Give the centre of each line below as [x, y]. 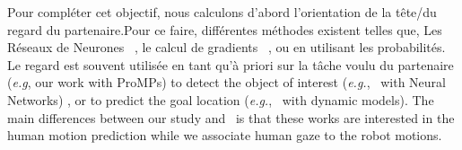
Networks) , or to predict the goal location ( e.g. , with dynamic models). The [221, 99]
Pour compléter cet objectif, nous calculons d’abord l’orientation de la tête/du [222, 12]
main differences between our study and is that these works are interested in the [231, 117]
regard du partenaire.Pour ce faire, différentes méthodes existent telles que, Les [225, 29]
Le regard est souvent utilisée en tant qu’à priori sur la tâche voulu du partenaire [231, 64]
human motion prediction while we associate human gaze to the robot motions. [225, 135]
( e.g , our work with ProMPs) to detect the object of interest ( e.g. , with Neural [227, 82]
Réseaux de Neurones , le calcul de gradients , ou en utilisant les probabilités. [227, 47]
